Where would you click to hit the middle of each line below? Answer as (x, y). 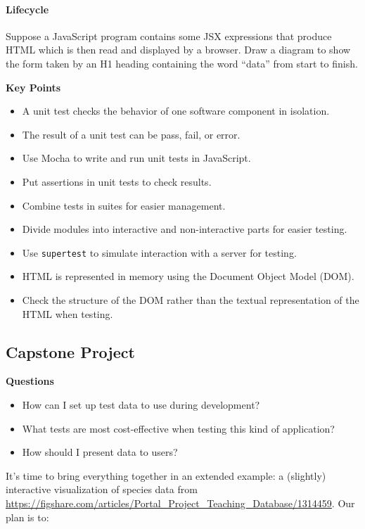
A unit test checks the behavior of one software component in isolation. (176, 111)
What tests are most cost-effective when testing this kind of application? (178, 428)
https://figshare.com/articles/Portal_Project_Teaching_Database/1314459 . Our (180, 503)
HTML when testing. (68, 313)
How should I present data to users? (100, 452)
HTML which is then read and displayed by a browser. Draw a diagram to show (178, 50)
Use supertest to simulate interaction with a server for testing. (159, 252)
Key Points (33, 87)
